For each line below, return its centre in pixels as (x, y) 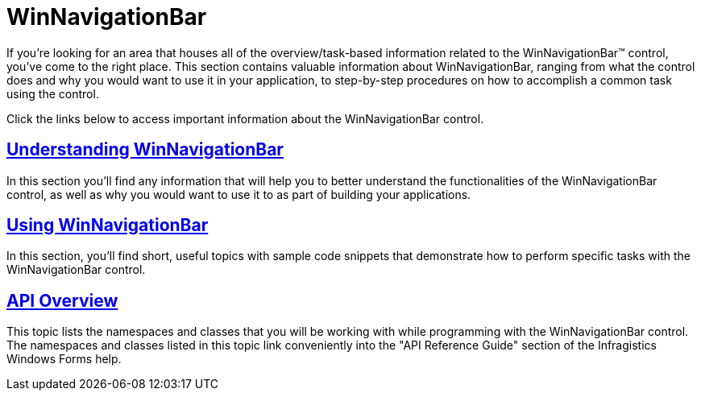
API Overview (62, 300)
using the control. (53, 93)
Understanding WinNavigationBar (145, 150)
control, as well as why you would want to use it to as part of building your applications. (239, 194)
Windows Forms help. (64, 359)
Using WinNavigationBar (108, 225)
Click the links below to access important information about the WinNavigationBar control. (245, 118)
